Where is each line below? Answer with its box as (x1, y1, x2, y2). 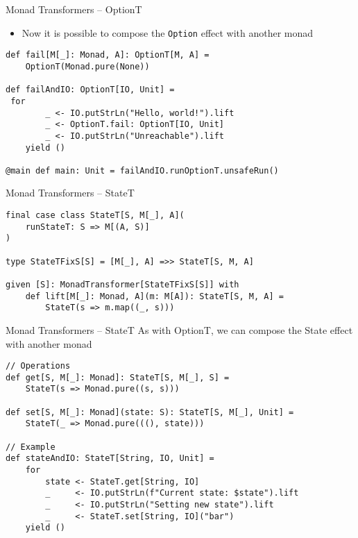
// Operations (6, 361, 71, 371)
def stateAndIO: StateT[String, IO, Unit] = (6, 453, 214, 464)
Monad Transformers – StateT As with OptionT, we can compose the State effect (6, 322, 353, 337)
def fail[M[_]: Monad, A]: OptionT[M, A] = (6, 50, 210, 60)
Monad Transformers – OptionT (6, 2, 142, 16)
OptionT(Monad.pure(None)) (25, 61, 150, 72)
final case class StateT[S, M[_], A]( (6, 210, 185, 221)
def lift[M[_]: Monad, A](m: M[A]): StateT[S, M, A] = (25, 291, 284, 301)
